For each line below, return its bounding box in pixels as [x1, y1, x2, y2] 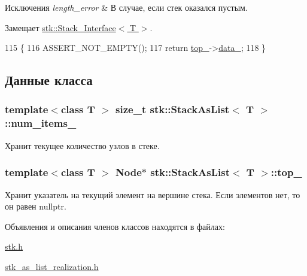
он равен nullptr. [5, 200, 66, 213]
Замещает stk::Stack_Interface [5, 21, 116, 34]
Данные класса [5, 71, 93, 89]
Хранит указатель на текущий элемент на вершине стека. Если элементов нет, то [5, 188, 300, 201]
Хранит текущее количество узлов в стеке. [5, 139, 160, 151]
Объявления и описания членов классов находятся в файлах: [5, 220, 225, 232]
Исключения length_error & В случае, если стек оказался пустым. [5, 1, 248, 13]
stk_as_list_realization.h [5, 260, 99, 272]
